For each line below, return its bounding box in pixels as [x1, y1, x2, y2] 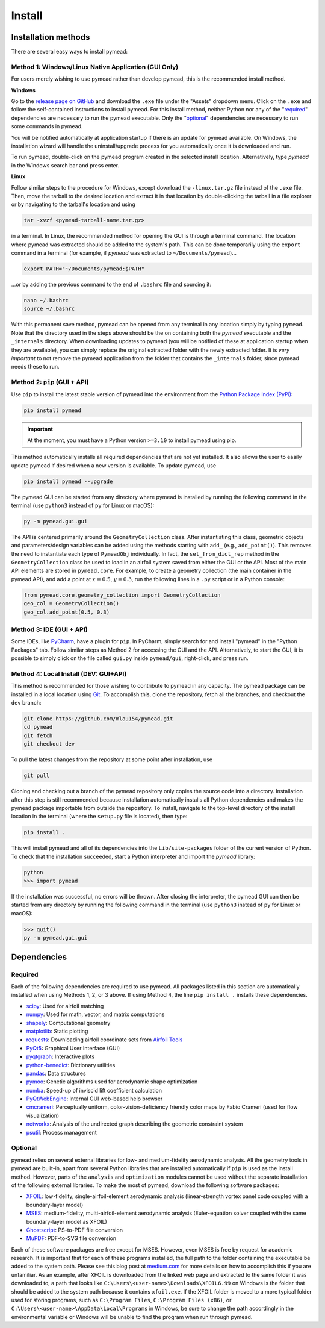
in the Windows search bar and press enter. [11, 161, 120, 169]
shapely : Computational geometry [26, 1019, 111, 1026]
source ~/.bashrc [23, 305, 75, 313]
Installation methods [11, 32, 90, 42]
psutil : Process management [26, 1129, 97, 1136]
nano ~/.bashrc [23, 297, 69, 304]
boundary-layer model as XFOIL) [26, 1218, 108, 1225]
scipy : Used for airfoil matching [26, 1002, 104, 1009]
